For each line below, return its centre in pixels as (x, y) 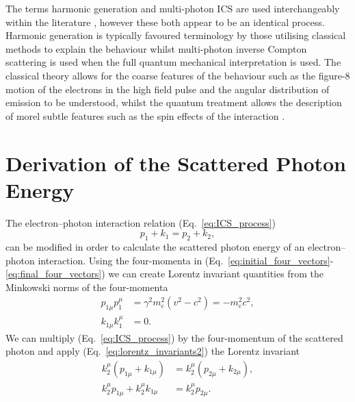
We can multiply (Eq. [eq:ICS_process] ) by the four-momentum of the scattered (174, 337)
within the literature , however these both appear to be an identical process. (165, 22)
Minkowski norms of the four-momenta (87, 287)
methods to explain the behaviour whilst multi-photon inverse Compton (156, 48)
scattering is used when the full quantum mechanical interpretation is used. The (173, 62)
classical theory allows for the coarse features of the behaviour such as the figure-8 (178, 75)
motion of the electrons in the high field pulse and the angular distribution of (168, 89)
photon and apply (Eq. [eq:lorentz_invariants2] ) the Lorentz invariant (153, 351)
